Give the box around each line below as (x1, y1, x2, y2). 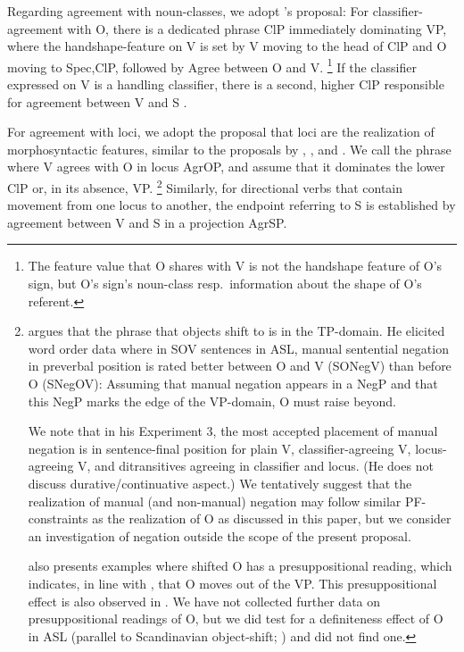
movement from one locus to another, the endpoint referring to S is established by (7, 196, 456, 214)
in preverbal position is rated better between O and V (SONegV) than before (28, 356, 452, 375)
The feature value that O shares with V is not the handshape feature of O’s (28, 256, 443, 275)
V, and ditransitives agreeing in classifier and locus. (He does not (78, 456, 434, 475)
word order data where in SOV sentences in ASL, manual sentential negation (28, 339, 449, 357)
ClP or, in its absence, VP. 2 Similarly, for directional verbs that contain (7, 176, 403, 196)
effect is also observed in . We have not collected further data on (28, 591, 381, 610)
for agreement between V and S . (7, 92, 187, 111)
